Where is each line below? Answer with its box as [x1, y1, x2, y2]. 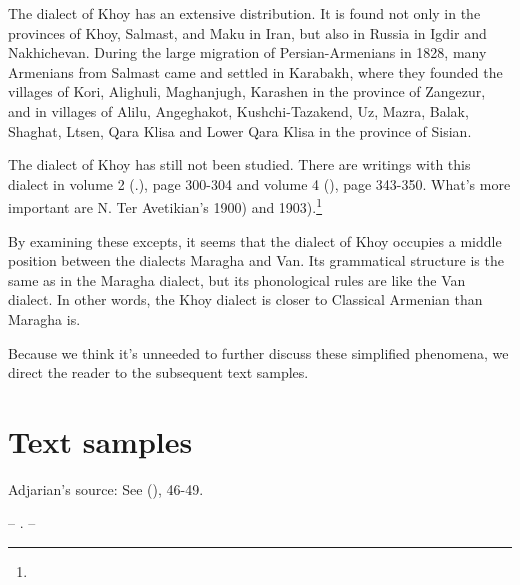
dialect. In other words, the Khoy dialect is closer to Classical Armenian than [8, 289, 483, 310]
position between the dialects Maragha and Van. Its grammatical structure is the [8, 250, 504, 271]
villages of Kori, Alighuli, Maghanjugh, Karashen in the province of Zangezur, [8, 81, 486, 102]
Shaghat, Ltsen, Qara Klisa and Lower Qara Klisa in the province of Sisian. [8, 120, 472, 141]
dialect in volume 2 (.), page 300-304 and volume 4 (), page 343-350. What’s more [8, 173, 511, 194]
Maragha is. [8, 308, 81, 329]
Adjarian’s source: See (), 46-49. [8, 478, 204, 499]
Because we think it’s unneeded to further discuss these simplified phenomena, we [8, 342, 509, 363]
